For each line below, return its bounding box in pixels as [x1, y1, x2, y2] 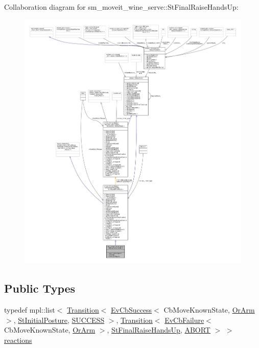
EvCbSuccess [111, 304, 152, 315]
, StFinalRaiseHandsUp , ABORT [107, 324, 210, 335]
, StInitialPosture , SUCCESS [13, 314, 105, 325]
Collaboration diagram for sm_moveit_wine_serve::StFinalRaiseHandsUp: [4, 2, 239, 12]
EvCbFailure [164, 314, 204, 325]
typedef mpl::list [4, 304, 55, 315]
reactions [4, 334, 32, 345]
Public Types [4, 280, 76, 296]
